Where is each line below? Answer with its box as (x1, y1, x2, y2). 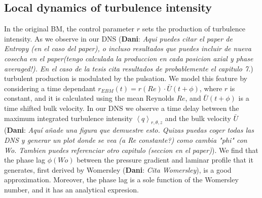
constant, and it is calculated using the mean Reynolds (4, 93, 174, 103)
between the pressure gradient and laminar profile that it (77, 154, 253, 165)
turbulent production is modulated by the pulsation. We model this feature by (4, 73, 247, 84)
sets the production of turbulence (142, 23, 245, 34)
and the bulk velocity (165, 112, 231, 123)
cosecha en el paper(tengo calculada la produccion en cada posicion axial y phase (4, 53, 253, 63)
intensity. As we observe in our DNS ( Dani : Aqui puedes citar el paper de (4, 33, 233, 44)
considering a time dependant (4, 83, 96, 93)
